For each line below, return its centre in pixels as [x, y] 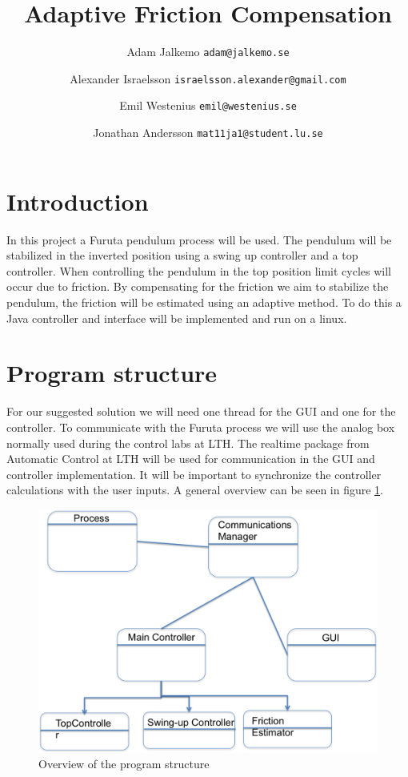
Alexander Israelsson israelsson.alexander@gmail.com [208, 78]
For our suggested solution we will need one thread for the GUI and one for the [201, 411]
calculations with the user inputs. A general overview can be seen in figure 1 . [195, 490]
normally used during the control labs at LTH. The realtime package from [188, 443]
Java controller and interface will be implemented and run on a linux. [177, 318]
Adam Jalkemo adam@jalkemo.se [208, 52]
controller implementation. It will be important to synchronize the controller [194, 474]
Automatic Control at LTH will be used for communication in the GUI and [191, 459]
